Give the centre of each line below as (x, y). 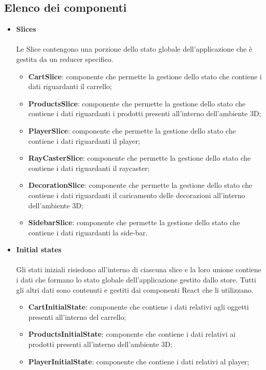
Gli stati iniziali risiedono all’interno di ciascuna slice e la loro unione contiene (139, 269)
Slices (26, 29)
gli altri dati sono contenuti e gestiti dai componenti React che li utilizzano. (135, 289)
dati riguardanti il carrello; (70, 86)
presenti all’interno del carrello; (77, 317)
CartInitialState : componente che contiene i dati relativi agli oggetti (139, 307)
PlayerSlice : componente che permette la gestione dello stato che (132, 130)
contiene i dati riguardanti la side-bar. (88, 232)
